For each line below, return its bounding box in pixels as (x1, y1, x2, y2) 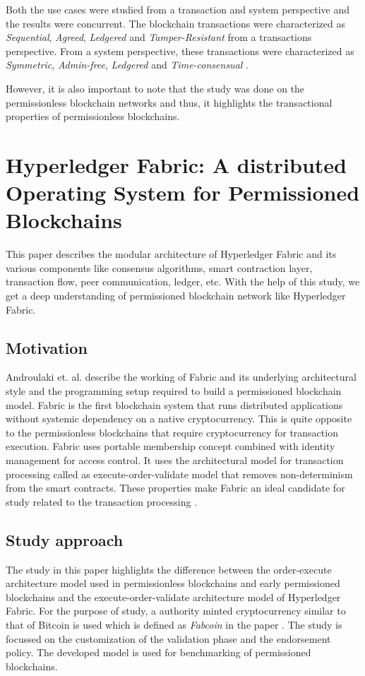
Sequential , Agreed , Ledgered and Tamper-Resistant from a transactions (6, 30, 312, 45)
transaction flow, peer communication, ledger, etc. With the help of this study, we (6, 274, 360, 289)
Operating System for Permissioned (6, 178, 360, 207)
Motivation (6, 336, 88, 358)
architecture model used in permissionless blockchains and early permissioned (6, 576, 340, 591)
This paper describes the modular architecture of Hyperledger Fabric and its (6, 247, 337, 261)
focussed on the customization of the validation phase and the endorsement (6, 631, 331, 646)
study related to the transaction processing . (6, 494, 198, 509)
